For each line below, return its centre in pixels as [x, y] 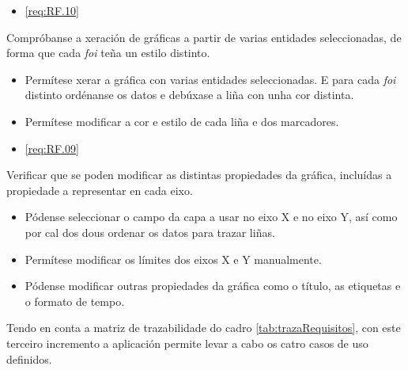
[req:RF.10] [52, 10]
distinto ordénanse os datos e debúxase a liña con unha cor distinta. [189, 95]
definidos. [29, 359]
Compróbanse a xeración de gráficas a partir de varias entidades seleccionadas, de [204, 37]
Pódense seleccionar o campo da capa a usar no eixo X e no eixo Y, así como [211, 217]
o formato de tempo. [75, 301]
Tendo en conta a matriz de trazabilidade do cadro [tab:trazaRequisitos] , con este [204, 328]
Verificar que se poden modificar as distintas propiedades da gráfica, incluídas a [199, 175]
